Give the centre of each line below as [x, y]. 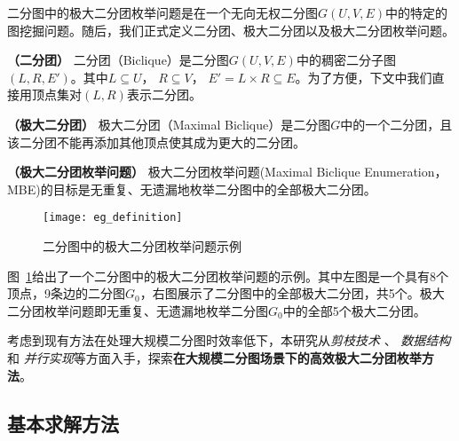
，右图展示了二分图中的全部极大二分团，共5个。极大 [292, 293]
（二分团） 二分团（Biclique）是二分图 [118, 60]
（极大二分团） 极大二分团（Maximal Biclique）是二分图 [169, 124]
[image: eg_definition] [113, 218]
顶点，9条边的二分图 [66, 293]
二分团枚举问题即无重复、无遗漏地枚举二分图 [138, 310]
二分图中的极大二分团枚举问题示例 [142, 246]
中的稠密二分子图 [346, 60]
